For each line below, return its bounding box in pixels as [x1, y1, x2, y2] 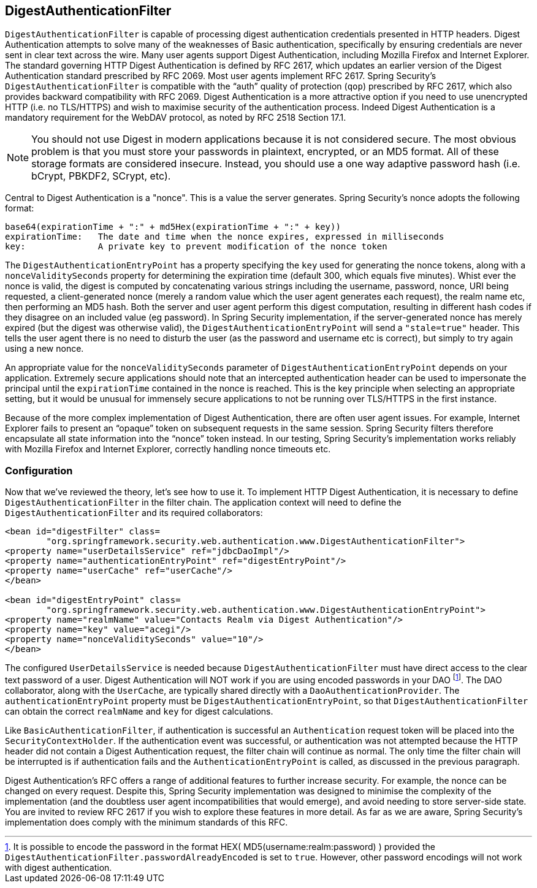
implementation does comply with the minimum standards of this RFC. [5, 816, 288, 827]
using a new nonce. [5, 343, 84, 354]
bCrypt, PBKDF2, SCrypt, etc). [31, 170, 171, 183]
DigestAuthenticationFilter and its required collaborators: [5, 507, 263, 518]
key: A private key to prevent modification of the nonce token [5, 241, 387, 252]
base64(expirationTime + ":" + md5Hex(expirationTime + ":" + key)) [5, 222, 341, 232]
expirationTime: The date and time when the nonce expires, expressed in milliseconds [5, 232, 444, 242]
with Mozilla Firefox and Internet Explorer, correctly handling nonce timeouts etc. [5, 444, 331, 455]
